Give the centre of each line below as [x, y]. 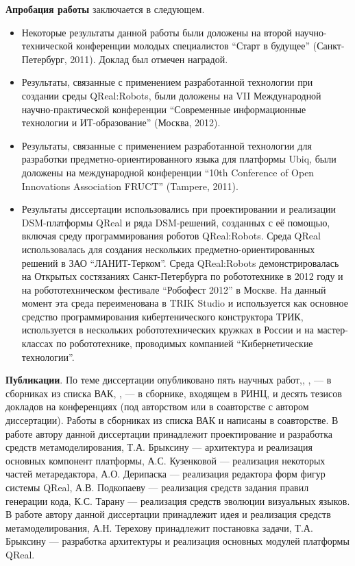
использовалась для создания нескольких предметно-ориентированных [168, 249]
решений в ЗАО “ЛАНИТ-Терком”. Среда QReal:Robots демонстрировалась [180, 262]
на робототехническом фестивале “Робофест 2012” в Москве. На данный [174, 289]
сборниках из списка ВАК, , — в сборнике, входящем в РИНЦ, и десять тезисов [174, 393]
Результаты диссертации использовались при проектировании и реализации [179, 209]
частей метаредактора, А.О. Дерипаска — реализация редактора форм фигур [166, 474]
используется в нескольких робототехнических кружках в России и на [168, 330]
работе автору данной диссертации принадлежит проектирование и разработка [169, 433]
